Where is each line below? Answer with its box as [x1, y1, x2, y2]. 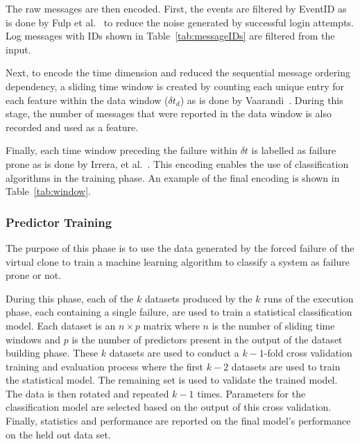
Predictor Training [6, 213, 112, 230]
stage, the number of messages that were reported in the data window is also [6, 106, 332, 121]
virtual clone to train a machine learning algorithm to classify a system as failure [6, 254, 350, 268]
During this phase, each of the [6, 291, 134, 305]
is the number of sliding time [212, 318, 335, 332]
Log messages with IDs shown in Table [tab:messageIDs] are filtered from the [6, 28, 335, 43]
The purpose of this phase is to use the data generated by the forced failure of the [6, 240, 354, 255]
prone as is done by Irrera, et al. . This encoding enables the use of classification [6, 156, 349, 171]
